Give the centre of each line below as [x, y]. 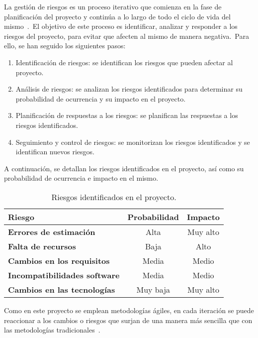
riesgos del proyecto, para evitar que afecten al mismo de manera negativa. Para [127, 36]
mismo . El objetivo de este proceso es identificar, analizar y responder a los [121, 26]
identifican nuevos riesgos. [55, 152]
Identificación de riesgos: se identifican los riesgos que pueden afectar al [124, 62]
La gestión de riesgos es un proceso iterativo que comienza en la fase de [113, 6]
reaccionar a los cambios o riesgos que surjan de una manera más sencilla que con [128, 320]
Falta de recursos [42, 246]
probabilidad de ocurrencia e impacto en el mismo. [81, 178]
